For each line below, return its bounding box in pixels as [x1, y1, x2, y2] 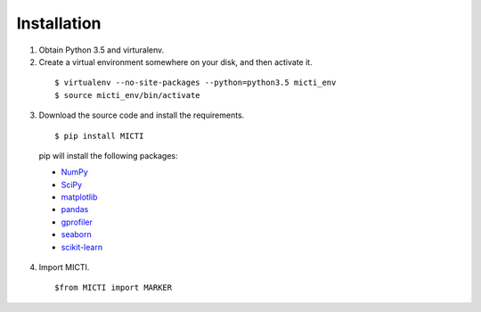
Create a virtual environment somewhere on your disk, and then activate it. [38, 56, 313, 67]
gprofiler [61, 217, 93, 227]
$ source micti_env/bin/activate [54, 90, 200, 100]
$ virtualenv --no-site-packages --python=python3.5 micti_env [54, 78, 337, 88]
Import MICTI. [38, 262, 90, 273]
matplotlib [61, 192, 98, 202]
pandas [61, 204, 89, 215]
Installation [16, 13, 102, 33]
